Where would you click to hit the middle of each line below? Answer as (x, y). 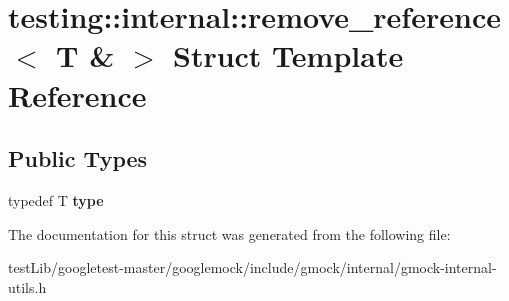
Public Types (78, 158)
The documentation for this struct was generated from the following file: (229, 233)
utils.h (27, 286)
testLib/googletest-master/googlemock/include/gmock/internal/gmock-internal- (252, 267)
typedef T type (56, 199)
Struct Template (288, 55)
